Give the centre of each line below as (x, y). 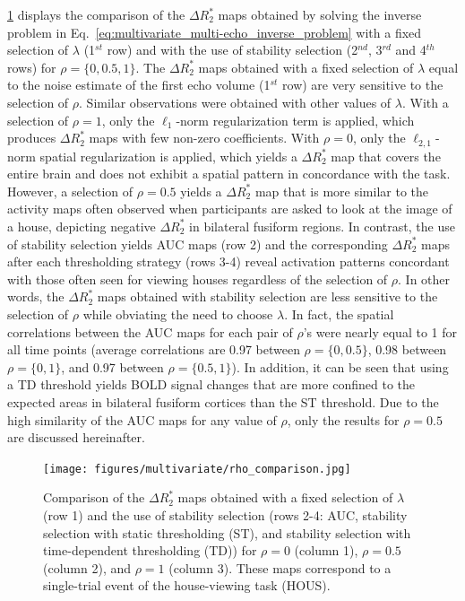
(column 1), (326, 550)
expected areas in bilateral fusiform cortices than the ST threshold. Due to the (223, 401)
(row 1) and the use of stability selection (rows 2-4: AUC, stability (225, 514)
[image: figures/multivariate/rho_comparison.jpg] (197, 469)
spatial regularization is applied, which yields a (168, 156)
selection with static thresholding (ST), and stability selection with (227, 532)
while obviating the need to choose (178, 314)
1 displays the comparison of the (96, 14)
